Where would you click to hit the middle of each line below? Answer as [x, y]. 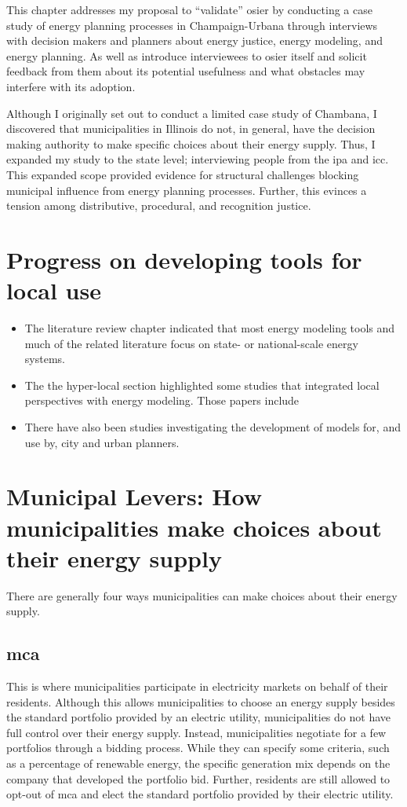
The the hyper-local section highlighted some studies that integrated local [202, 385]
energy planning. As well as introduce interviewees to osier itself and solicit [187, 55]
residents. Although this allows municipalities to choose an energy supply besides [201, 701]
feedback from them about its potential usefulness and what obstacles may [186, 71]
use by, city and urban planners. [102, 442]
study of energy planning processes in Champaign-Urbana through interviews [192, 25]
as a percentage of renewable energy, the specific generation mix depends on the [198, 763]
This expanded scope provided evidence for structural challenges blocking [183, 174]
